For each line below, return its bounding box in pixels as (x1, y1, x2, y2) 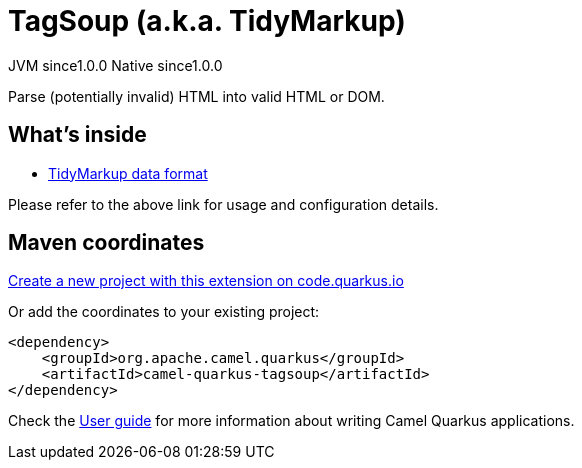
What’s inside (8, 122, 147, 148)
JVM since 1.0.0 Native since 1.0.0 (8, 56, 223, 74)
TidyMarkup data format (48, 164, 208, 182)
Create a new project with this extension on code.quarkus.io (8, 272, 404, 290)
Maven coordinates (8, 230, 205, 256)
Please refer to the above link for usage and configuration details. (8, 195, 439, 213)
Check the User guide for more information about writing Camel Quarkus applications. (8, 412, 575, 430)
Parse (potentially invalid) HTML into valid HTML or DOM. (8, 87, 385, 105)
